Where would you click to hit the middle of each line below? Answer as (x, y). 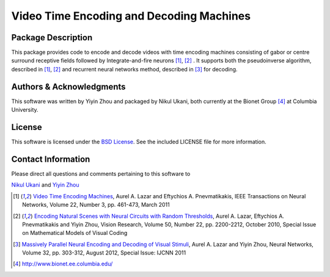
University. (25, 110)
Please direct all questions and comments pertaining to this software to (101, 173)
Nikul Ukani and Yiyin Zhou (45, 185)
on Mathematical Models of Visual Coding (75, 233)
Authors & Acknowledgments (68, 86)
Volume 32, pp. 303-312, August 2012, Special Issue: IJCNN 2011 (104, 253)
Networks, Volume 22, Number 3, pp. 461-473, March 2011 (96, 205)
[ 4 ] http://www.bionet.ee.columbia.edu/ (63, 264)
